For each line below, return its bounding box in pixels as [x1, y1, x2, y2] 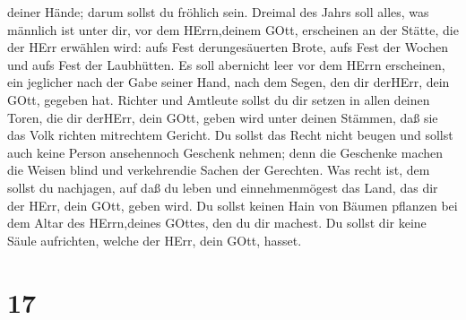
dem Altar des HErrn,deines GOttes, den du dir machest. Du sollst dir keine [7, 213, 427, 232]
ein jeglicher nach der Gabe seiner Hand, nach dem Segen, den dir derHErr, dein [7, 73, 450, 91]
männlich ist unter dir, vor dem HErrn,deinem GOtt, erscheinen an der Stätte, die [7, 20, 459, 39]
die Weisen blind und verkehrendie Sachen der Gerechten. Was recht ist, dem [7, 160, 430, 179]
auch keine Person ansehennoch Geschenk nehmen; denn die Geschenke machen [7, 143, 444, 161]
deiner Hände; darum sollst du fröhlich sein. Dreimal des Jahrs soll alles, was [7, 3, 429, 21]
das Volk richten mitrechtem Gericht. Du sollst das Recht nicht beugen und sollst [7, 125, 453, 144]
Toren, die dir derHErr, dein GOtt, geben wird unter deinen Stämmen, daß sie [7, 108, 438, 126]
